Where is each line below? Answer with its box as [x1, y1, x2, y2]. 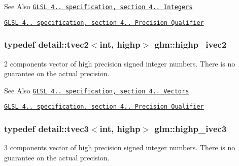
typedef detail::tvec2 [4, 38, 89, 51]
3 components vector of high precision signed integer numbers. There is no [4, 142, 235, 153]
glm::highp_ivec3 [154, 122, 227, 135]
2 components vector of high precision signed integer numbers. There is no [4, 58, 235, 69]
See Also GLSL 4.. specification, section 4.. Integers [4, 1, 193, 11]
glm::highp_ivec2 [154, 38, 227, 51]
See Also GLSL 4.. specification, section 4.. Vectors [4, 85, 189, 95]
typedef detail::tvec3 [4, 122, 89, 135]
